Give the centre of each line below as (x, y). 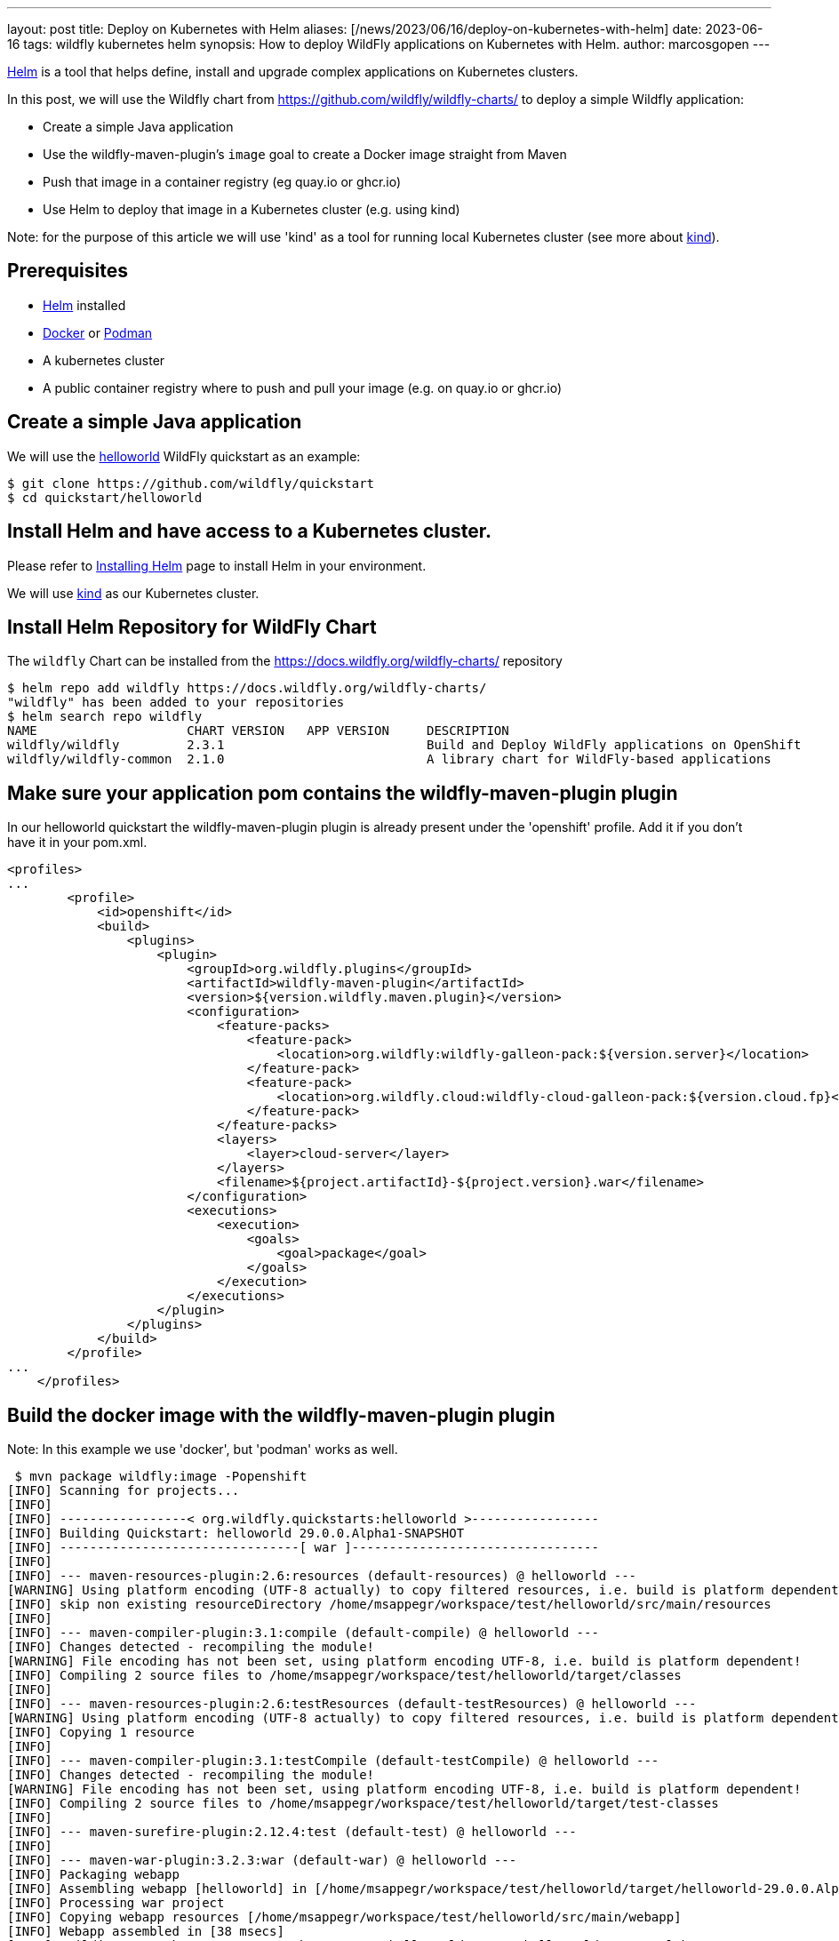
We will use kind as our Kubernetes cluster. (133, 593)
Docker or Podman (98, 332)
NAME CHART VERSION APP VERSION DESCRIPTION (258, 731)
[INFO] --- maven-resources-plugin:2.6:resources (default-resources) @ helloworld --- (322, 1576)
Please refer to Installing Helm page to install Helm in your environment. (217, 565)
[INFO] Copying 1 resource (101, 1733)
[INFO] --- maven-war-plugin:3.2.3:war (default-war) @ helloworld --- (262, 1861)
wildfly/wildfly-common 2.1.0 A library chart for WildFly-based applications (389, 759)
